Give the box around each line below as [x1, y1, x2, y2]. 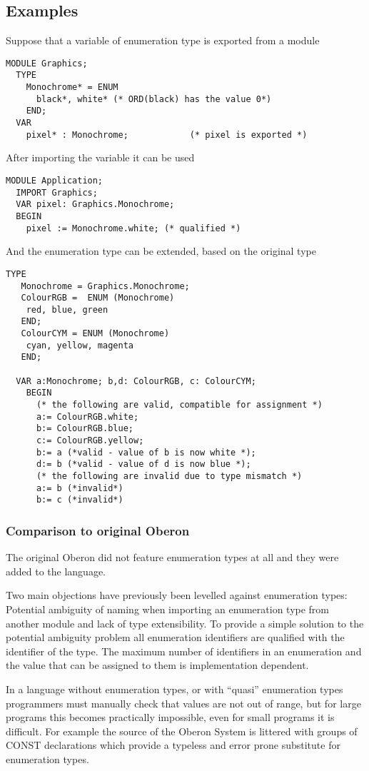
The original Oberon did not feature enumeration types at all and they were [6, 550, 339, 565]
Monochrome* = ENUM [26, 82, 118, 93]
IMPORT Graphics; [16, 187, 98, 198]
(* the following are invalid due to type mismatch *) [36, 471, 303, 482]
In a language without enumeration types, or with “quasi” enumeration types [6, 681, 343, 696]
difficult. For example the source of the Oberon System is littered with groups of [6, 723, 358, 738]
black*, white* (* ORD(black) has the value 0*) [36, 94, 272, 104]
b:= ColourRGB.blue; [36, 423, 133, 434]
